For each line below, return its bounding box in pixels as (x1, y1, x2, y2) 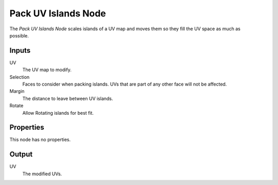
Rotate (9, 102, 24, 109)
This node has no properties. (9, 136, 71, 143)
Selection (9, 74, 30, 80)
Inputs (9, 46, 31, 55)
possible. (9, 32, 29, 38)
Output (9, 150, 33, 159)
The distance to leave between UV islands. (22, 95, 113, 101)
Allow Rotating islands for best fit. (22, 110, 94, 116)
